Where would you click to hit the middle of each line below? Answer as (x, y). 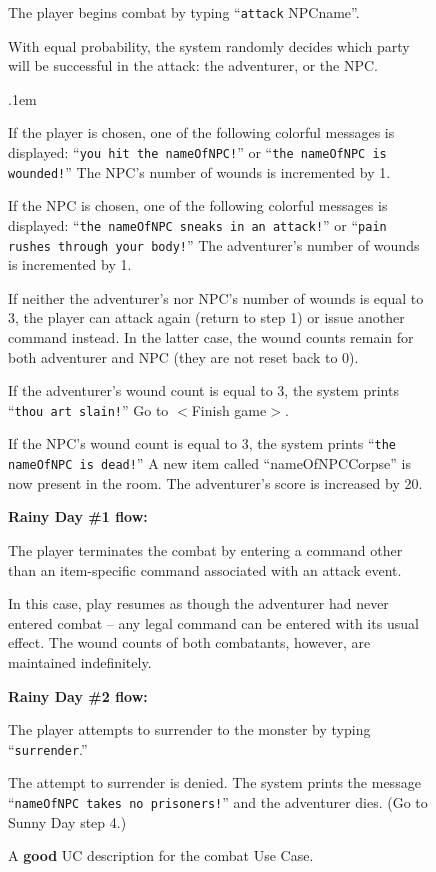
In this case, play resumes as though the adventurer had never (198, 603)
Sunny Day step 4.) (67, 821)
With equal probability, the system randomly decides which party (209, 45)
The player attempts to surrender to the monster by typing (189, 729)
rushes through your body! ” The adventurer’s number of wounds (214, 244)
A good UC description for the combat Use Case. (161, 855)
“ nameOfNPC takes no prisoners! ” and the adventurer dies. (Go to (218, 801)
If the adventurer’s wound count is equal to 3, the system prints (203, 390)
